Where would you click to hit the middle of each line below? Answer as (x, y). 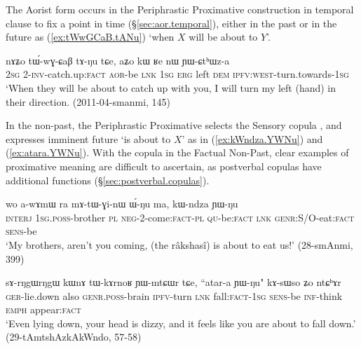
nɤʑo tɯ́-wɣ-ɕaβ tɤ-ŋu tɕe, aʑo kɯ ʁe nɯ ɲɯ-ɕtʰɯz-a (118, 60)
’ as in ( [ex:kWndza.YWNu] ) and (252, 138)
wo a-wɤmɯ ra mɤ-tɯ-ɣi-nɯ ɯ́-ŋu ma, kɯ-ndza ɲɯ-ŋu (122, 204)
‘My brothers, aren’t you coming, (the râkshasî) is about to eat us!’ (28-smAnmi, (179, 244)
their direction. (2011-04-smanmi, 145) (88, 101)
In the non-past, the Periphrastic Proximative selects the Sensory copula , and (174, 125)
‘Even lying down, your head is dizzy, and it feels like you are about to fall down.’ (181, 323)
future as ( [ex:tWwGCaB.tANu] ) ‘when (90, 37)
